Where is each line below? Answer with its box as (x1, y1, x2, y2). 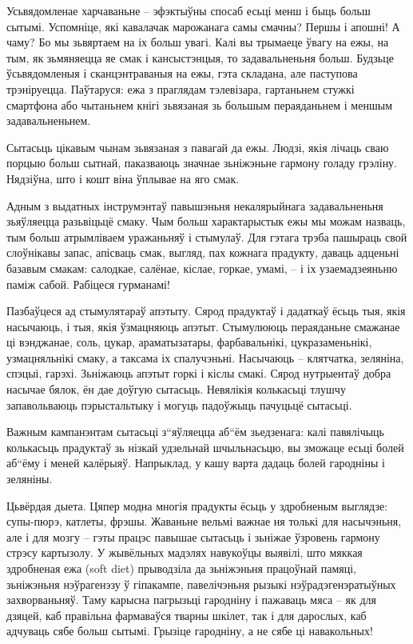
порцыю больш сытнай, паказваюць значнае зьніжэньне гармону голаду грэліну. (6, 154, 398, 171)
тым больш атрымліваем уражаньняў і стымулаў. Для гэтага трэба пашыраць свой (6, 228, 407, 245)
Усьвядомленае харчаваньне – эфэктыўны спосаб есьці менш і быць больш (6, 2, 371, 18)
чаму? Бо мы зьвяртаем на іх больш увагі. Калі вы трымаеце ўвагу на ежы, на (6, 34, 389, 50)
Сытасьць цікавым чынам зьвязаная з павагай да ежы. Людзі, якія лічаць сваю (6, 138, 389, 155)
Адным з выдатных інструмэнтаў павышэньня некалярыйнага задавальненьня (6, 197, 383, 214)
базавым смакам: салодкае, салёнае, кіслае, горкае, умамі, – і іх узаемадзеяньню (6, 259, 398, 276)
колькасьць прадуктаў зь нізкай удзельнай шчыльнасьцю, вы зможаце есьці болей (6, 438, 404, 455)
